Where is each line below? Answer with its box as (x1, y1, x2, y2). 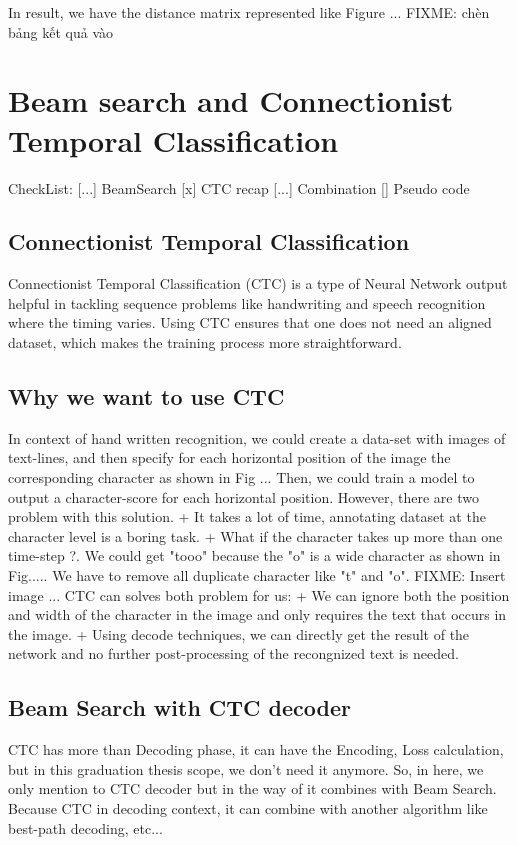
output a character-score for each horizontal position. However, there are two (8, 486, 479, 507)
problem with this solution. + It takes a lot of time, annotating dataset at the (8, 506, 486, 527)
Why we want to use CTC (8, 381, 285, 412)
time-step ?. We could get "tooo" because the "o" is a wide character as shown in (8, 545, 501, 566)
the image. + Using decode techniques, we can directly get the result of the (8, 623, 470, 644)
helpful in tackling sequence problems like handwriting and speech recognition (8, 292, 486, 313)
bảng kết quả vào (8, 21, 113, 42)
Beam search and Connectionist (8, 80, 454, 121)
